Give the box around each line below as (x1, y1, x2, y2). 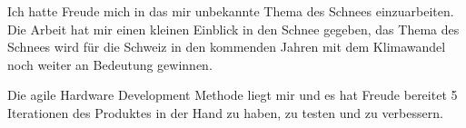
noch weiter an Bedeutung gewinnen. (7, 54, 213, 74)
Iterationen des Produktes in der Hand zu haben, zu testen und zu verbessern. (7, 103, 443, 122)
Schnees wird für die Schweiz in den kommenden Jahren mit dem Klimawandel (7, 37, 446, 56)
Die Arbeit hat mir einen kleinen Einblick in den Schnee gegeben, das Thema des (7, 19, 460, 38)
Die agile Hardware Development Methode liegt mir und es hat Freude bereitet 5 (7, 85, 458, 104)
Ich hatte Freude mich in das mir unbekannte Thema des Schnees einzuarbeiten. (7, 2, 454, 20)
